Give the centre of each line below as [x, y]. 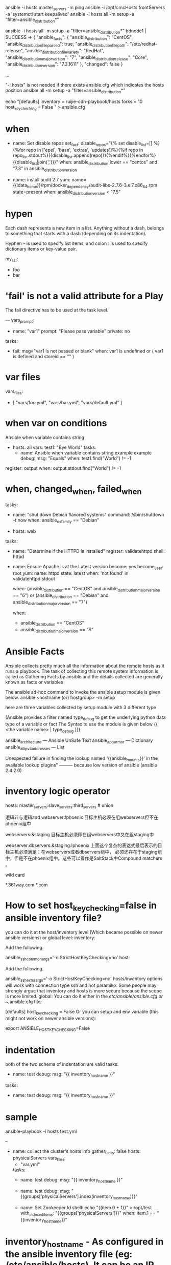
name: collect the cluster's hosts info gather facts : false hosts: [77, 1152]
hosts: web [24, 531]
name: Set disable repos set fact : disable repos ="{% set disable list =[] [82, 144]
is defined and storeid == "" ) [43, 357]
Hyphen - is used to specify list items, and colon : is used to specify [77, 243]
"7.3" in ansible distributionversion [45, 169]
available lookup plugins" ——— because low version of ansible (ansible [81, 765]
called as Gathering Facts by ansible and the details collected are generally [84, 676]
